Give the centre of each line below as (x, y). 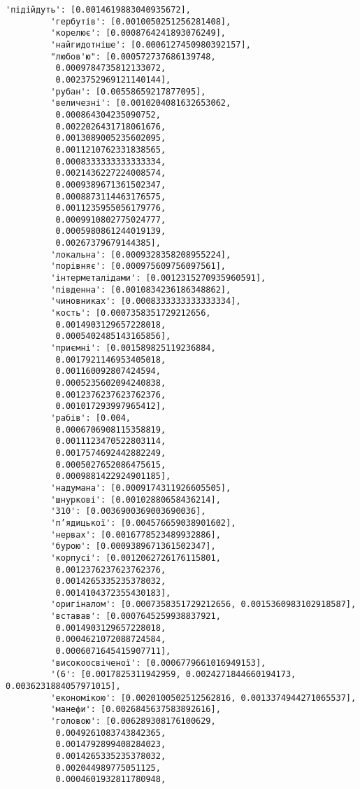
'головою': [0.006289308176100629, (133, 721)
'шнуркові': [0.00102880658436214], (136, 500)
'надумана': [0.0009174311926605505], (141, 488)
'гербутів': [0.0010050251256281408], (141, 21)
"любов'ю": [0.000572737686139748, (133, 56)
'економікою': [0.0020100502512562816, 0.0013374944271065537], (203, 698)
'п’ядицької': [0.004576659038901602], (143, 523)
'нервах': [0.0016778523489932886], (136, 535)
